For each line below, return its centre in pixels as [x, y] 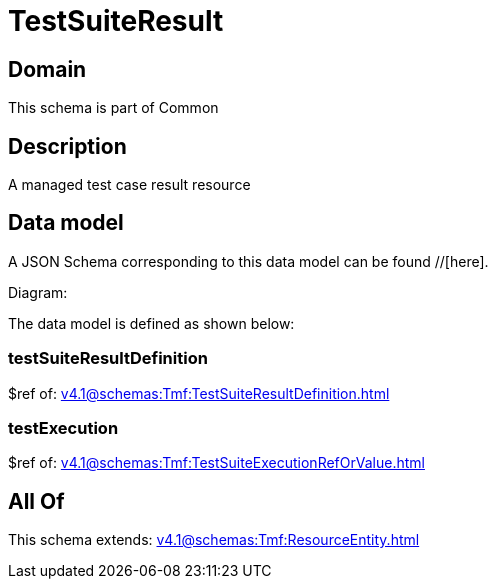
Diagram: [38, 292]
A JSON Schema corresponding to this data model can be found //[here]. [248, 261]
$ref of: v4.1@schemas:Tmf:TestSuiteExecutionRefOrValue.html [216, 463]
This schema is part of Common [113, 108]
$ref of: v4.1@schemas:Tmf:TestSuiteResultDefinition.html [199, 393]
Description [67, 146]
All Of [36, 501]
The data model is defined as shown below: [151, 323]
